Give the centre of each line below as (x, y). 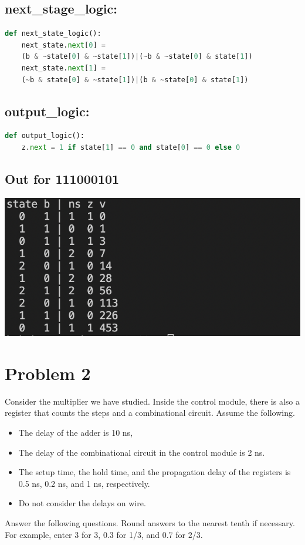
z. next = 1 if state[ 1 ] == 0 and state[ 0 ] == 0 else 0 (131, 147)
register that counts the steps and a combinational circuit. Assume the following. (150, 413)
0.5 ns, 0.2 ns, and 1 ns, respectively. (84, 483)
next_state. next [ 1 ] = (63, 68)
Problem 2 (48, 373)
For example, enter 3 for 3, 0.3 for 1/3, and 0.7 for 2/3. (104, 534)
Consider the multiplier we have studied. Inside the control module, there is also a (152, 401)
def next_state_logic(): (53, 34)
